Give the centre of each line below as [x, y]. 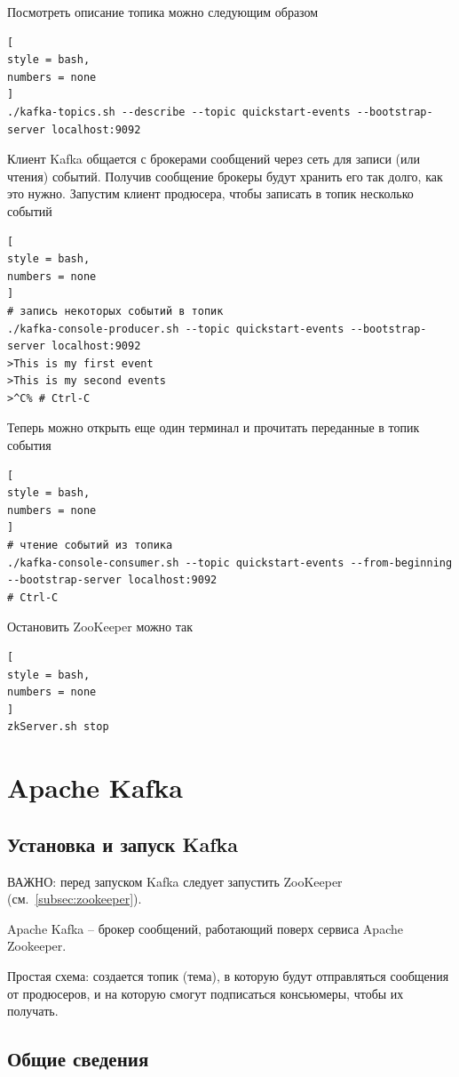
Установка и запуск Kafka [123, 844]
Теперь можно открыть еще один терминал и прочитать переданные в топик [214, 427]
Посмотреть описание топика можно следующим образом [163, 12]
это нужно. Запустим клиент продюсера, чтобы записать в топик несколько [210, 193]
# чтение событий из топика [90, 546]
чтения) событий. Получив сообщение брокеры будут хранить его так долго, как [225, 176]
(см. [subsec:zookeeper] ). [75, 899]
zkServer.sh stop [58, 727]
